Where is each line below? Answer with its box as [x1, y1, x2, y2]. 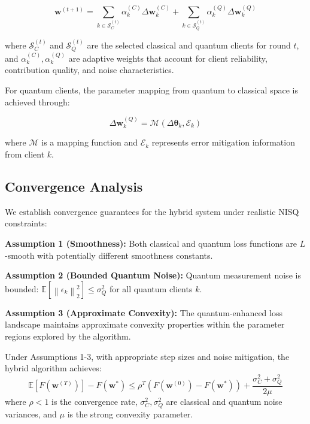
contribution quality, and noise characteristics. [5, 63, 174, 76]
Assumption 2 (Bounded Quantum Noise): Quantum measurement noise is [5, 269, 301, 281]
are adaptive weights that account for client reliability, [68, 52, 268, 64]
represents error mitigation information [151, 136, 295, 149]
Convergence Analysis [5, 177, 143, 195]
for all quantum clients [109, 282, 193, 295]
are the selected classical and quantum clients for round [87, 38, 291, 51]
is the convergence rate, [51, 395, 138, 407]
